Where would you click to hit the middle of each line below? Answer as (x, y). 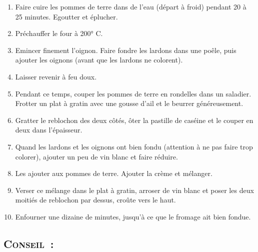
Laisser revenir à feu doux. (56, 76)
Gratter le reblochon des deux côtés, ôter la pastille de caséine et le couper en (134, 120)
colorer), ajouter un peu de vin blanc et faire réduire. (96, 156)
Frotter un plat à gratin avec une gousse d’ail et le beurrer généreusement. (129, 103)
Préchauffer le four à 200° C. (59, 33)
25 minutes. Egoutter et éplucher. (66, 16)
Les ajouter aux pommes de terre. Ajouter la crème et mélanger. (114, 173)
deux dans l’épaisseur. (49, 130)
